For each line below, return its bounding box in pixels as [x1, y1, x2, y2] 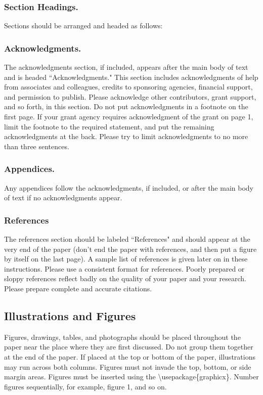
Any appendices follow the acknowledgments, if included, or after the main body [4, 182, 253, 193]
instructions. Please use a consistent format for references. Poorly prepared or [4, 263, 245, 274]
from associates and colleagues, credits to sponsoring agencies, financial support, [4, 81, 253, 92]
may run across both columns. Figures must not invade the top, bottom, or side [4, 361, 251, 372]
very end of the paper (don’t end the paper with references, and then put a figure [4, 243, 257, 254]
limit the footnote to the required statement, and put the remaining [4, 121, 214, 131]
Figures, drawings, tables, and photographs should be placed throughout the [4, 331, 241, 342]
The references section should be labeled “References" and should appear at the [4, 234, 250, 244]
